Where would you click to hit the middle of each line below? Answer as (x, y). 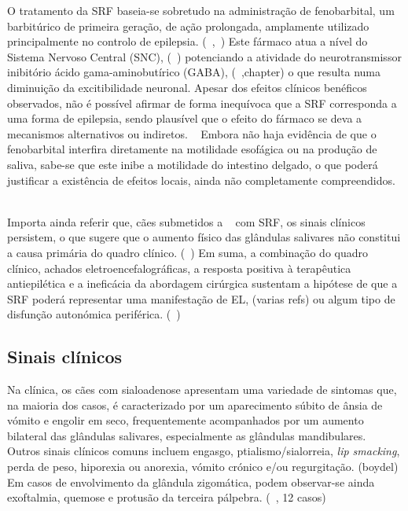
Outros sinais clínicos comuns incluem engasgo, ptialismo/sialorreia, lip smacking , (204, 451)
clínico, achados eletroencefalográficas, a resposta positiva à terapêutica (179, 268)
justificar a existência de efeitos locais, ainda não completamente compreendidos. (201, 180)
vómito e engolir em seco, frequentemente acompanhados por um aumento (186, 420)
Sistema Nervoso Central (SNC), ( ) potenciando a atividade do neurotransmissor (204, 56)
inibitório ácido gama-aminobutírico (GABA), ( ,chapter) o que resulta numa (194, 72)
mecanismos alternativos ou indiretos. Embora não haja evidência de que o (192, 133)
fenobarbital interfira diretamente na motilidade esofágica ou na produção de (192, 149)
